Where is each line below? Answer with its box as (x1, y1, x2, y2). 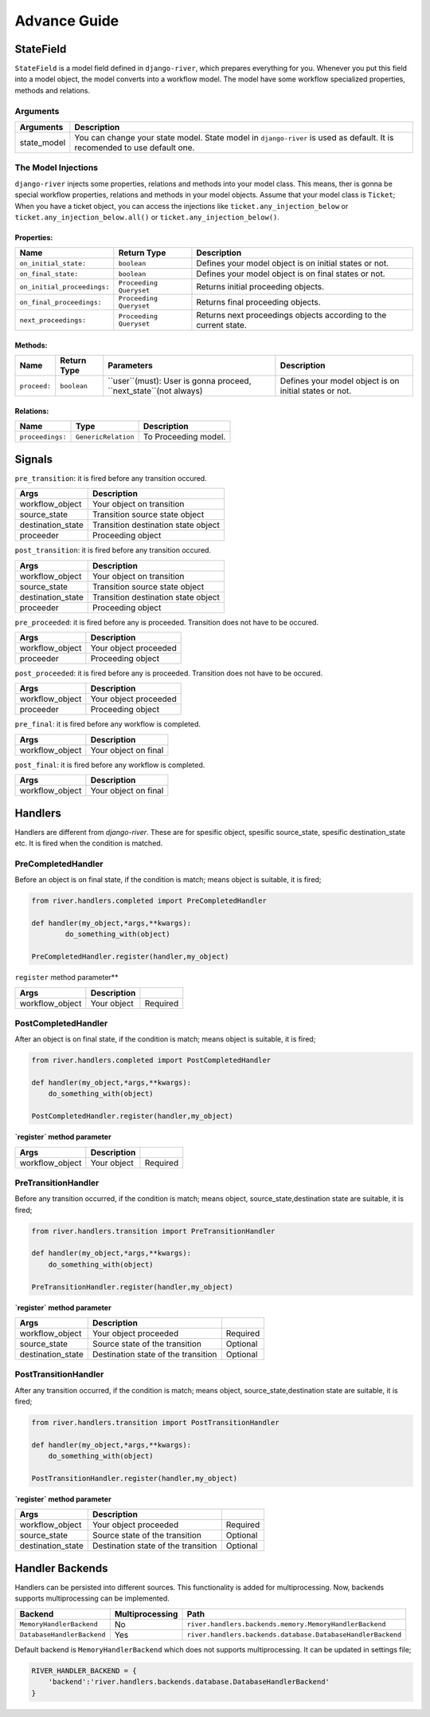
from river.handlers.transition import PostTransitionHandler (31, 1418, 279, 1428)
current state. (196, 320, 247, 331)
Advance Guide (14, 12, 119, 30)
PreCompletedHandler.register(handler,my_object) (31, 952, 229, 961)
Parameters (107, 360, 153, 371)
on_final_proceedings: (19, 297, 103, 306)
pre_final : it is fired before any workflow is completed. (14, 719, 201, 729)
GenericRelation (76, 432, 135, 441)
